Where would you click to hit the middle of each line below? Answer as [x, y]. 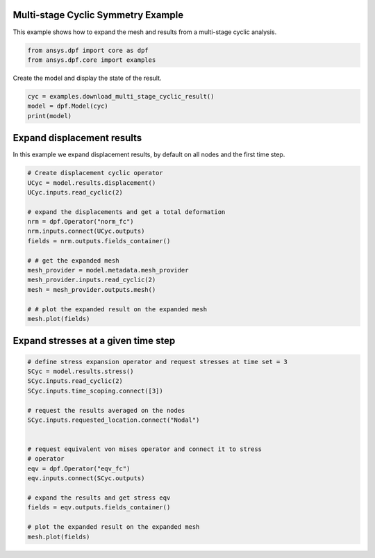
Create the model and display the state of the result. [87, 78]
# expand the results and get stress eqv [99, 498]
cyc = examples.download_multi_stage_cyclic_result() [121, 96]
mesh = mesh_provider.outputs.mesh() [92, 289]
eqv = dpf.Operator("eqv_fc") [79, 468]
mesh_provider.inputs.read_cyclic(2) [92, 280]
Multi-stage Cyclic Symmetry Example [98, 15]
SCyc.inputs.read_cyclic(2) [75, 381]
